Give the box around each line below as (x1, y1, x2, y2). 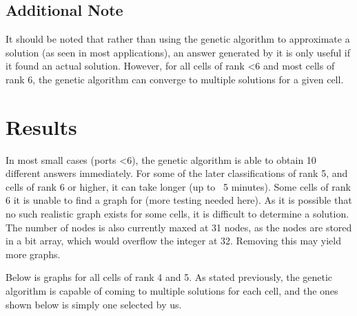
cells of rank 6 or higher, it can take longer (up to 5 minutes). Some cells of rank (6, 179, 351, 193)
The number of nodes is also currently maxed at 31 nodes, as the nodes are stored (6, 220, 352, 234)
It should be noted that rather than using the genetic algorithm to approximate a (6, 32, 350, 46)
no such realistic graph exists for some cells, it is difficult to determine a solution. (6, 207, 349, 221)
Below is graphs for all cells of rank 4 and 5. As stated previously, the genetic (6, 270, 333, 284)
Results (6, 112, 77, 140)
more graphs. (6, 246, 61, 261)
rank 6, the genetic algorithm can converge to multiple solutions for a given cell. (6, 72, 344, 86)
